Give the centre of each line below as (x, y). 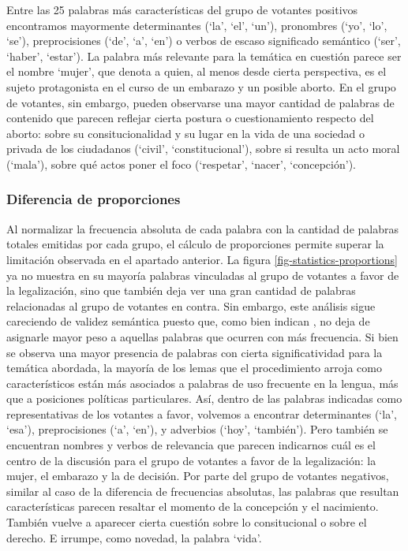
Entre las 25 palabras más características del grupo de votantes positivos (182, 9)
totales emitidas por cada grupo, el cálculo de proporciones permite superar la (195, 244)
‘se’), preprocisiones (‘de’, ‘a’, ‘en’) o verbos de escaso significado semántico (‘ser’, (204, 41)
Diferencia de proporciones (94, 199)
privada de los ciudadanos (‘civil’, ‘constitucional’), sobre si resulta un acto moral (203, 149)
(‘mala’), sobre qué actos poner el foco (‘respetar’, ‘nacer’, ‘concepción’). (181, 164)
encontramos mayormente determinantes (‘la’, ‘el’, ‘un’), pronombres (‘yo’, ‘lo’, (197, 25)
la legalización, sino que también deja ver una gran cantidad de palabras (181, 290)
